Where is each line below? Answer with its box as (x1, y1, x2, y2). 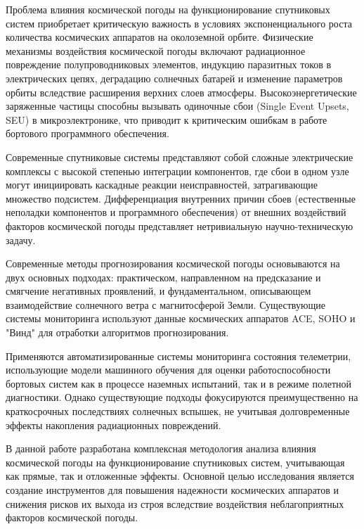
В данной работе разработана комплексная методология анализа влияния (6, 441, 316, 456)
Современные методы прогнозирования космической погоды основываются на (6, 256, 340, 271)
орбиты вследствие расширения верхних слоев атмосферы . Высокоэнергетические (6, 84, 357, 99)
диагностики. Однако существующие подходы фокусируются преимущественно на (6, 390, 358, 404)
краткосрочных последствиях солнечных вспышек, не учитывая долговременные (6, 404, 350, 419)
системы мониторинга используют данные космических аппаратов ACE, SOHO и (6, 311, 356, 326)
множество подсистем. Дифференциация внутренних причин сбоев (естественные (6, 191, 356, 205)
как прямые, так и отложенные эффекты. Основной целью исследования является (6, 469, 354, 483)
